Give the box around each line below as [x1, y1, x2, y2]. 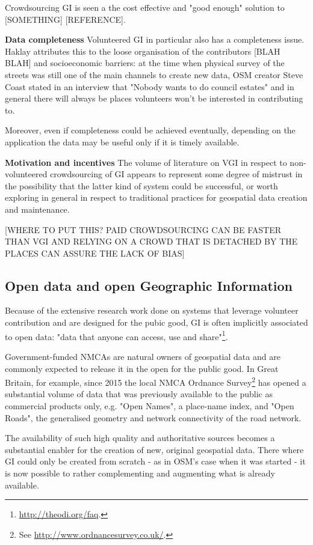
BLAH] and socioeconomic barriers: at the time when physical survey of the [5, 56, 285, 69]
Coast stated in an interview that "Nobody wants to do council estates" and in [5, 80, 294, 93]
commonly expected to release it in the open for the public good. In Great [5, 362, 279, 374]
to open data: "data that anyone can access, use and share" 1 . [5, 328, 228, 343]
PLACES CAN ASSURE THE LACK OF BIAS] [5, 246, 185, 259]
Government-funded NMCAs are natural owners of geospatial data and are [5, 350, 280, 362]
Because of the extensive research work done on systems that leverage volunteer [5, 304, 299, 317]
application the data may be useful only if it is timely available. [5, 135, 240, 148]
